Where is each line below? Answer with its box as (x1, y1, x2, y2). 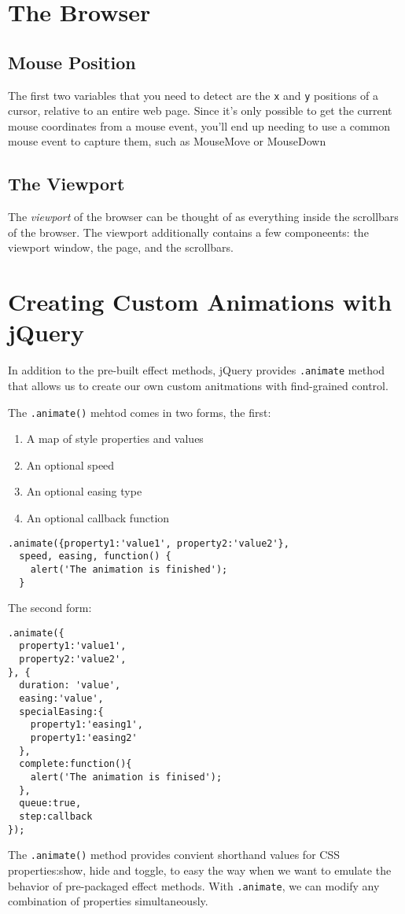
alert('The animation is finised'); (30, 772, 223, 783)
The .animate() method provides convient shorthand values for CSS (8, 846, 340, 863)
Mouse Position (8, 50, 136, 74)
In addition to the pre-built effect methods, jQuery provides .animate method (8, 362, 385, 378)
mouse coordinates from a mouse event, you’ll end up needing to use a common (8, 117, 391, 134)
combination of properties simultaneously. (8, 893, 208, 909)
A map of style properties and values (26, 430, 204, 447)
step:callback (19, 811, 93, 822)
